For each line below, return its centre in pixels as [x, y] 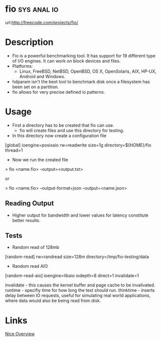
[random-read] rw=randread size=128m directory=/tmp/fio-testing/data [77, 257]
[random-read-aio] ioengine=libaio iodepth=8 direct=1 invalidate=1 [72, 276]
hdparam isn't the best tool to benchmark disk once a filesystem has [81, 81]
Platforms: [22, 66]
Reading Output [30, 203]
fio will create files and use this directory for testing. [72, 130]
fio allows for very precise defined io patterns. [59, 92]
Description [29, 42]
